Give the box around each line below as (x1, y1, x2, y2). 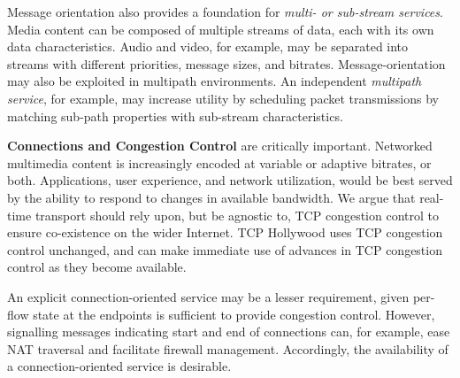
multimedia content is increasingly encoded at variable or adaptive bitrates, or (7, 153, 432, 172)
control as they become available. (7, 258, 187, 276)
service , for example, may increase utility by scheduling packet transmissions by (7, 89, 439, 107)
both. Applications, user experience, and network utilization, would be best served (7, 171, 453, 189)
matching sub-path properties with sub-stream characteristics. (7, 106, 343, 125)
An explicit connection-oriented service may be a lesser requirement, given (7, 287, 410, 305)
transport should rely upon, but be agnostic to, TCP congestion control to (34, 205, 439, 224)
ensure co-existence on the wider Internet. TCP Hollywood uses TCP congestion (7, 223, 443, 242)
